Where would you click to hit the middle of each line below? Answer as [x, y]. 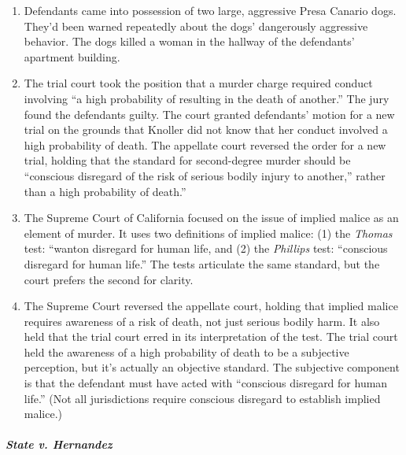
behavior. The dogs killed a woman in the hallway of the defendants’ [189, 41]
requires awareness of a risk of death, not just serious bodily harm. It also [202, 321]
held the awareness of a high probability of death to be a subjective [186, 351]
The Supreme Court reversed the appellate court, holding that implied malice [211, 306]
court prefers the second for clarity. [109, 279]
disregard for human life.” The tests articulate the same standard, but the [202, 263]
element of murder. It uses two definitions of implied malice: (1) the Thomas [208, 233]
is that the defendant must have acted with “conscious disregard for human [206, 383]
